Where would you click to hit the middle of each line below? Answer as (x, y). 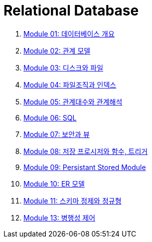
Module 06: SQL (50, 117)
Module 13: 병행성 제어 (60, 217)
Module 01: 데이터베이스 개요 (69, 33)
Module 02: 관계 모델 (57, 50)
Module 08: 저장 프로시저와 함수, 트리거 (86, 151)
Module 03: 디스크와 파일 (64, 67)
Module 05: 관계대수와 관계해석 (73, 101)
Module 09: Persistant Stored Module (85, 167)
